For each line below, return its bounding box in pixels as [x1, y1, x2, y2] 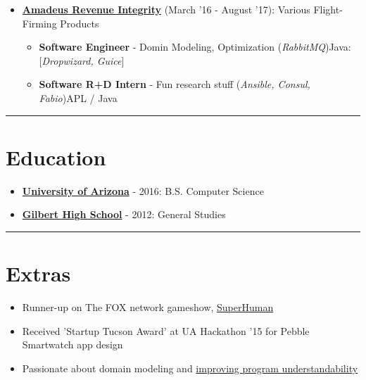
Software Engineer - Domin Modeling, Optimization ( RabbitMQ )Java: [39, 39, 351, 54]
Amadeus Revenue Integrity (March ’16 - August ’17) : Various [22, 2, 310, 16]
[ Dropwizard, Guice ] [39, 53, 125, 68]
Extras [6, 259, 71, 288]
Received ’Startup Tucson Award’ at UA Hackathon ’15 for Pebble [22, 323, 310, 338]
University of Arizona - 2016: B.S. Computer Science [22, 183, 264, 198]
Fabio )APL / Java [39, 90, 118, 105]
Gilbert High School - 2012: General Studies [22, 207, 226, 222]
